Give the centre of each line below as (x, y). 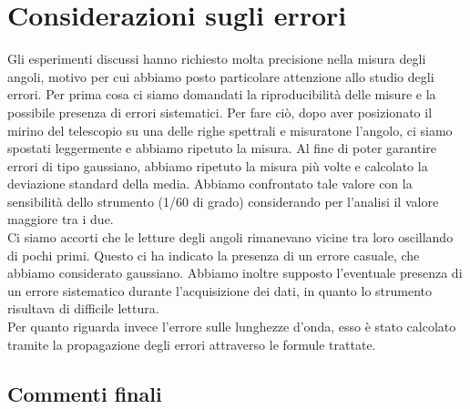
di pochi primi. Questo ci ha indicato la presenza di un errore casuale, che (214, 255)
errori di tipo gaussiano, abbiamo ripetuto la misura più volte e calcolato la (218, 165)
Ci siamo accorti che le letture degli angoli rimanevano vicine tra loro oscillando (230, 237)
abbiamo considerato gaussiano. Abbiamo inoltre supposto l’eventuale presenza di (235, 273)
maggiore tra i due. (61, 219)
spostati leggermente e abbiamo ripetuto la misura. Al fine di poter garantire (222, 148)
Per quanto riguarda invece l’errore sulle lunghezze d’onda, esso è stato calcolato (232, 327)
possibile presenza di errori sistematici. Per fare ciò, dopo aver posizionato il (220, 112)
